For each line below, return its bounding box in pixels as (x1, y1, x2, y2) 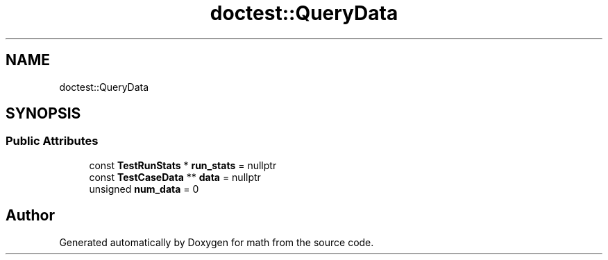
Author (6, 207, 55, 225)
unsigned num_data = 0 (89, 182, 199, 195)
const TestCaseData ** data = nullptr (89, 171, 261, 183)
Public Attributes (6, 134, 99, 148)
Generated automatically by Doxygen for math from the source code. (59, 236, 374, 248)
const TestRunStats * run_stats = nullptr (89, 159, 277, 171)
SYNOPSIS (6, 105, 81, 123)
